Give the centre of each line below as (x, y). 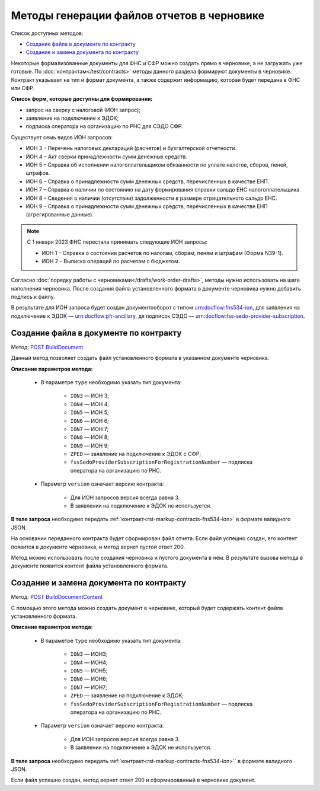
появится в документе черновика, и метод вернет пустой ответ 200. (98, 547)
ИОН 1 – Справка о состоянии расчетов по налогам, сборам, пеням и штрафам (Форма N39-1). (163, 253)
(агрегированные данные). (60, 215)
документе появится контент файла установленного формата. (90, 566)
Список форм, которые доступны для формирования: (82, 99)
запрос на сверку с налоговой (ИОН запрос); (83, 110)
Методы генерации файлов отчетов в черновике (138, 15)
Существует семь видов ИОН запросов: (62, 137)
